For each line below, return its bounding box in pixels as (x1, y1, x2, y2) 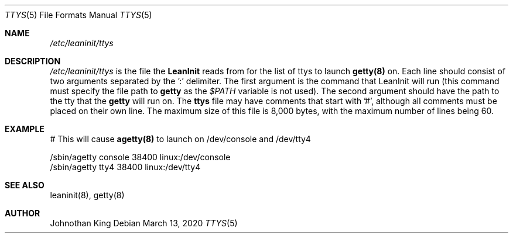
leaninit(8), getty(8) (50, 190, 125, 200)
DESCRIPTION (5, 56, 61, 66)
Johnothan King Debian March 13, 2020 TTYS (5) (50, 218, 238, 228)
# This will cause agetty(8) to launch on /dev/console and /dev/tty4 (50, 134, 311, 144)
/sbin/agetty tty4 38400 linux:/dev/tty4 (50, 162, 201, 172)
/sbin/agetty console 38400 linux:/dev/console (50, 152, 231, 162)
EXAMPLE (5, 124, 45, 134)
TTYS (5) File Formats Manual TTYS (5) (5, 10, 152, 20)
